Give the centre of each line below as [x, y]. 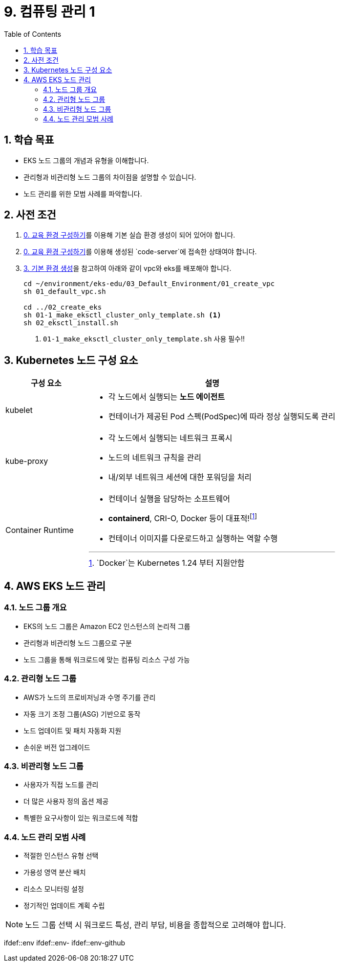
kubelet [19, 410]
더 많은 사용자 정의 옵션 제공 [66, 801]
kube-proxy [27, 461]
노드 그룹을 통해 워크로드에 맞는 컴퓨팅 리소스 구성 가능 [107, 659]
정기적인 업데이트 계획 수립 [64, 906]
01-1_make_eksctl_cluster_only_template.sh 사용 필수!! [144, 339]
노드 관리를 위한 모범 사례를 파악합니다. [83, 193]
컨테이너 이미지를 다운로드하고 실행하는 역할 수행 [193, 538]
